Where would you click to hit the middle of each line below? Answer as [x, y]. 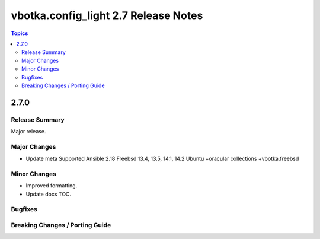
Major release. [28, 132]
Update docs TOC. [48, 194]
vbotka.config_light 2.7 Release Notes [107, 15]
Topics [20, 33]
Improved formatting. [52, 186]
